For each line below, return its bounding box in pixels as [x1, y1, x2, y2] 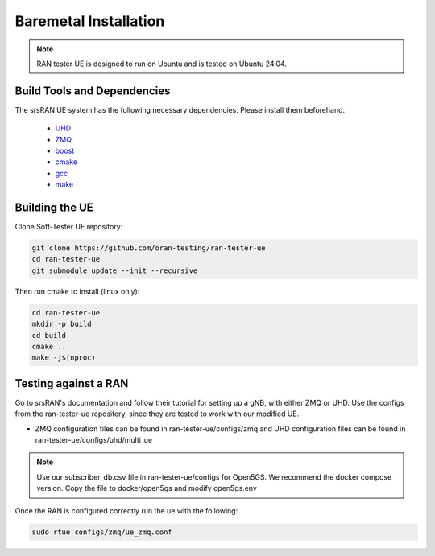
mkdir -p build [31, 319, 92, 329]
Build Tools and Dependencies [14, 84, 171, 97]
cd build [31, 331, 67, 340]
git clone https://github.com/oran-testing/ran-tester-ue [31, 244, 266, 253]
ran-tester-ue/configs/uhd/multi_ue [35, 435, 153, 445]
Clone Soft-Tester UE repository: [14, 222, 123, 232]
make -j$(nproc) [31, 353, 97, 362]
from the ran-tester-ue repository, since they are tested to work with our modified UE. [14, 409, 300, 418]
